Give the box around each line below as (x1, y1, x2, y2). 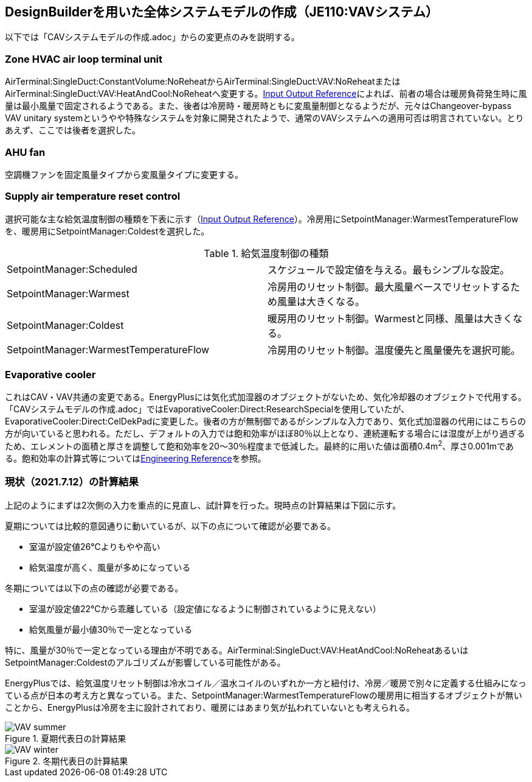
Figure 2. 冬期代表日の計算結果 (5, 755, 128, 766)
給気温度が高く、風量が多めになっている (29, 562, 191, 572)
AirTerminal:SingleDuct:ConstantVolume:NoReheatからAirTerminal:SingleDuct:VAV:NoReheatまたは (5, 76, 401, 87)
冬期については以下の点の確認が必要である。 (5, 582, 184, 593)
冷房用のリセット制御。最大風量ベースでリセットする (268, 280, 511, 293)
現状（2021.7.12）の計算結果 (5, 476, 139, 488)
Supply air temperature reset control (5, 190, 181, 203)
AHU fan (5, 146, 46, 158)
